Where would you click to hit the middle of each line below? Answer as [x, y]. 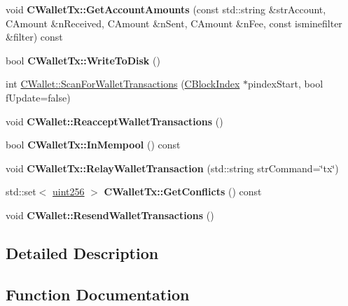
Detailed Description [82, 252]
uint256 [69, 192]
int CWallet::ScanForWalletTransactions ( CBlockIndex [123, 84]
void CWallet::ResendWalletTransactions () [110, 215]
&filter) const [34, 37]
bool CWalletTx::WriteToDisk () [83, 60]
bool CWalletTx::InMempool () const [93, 145]
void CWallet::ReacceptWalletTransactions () [114, 121]
